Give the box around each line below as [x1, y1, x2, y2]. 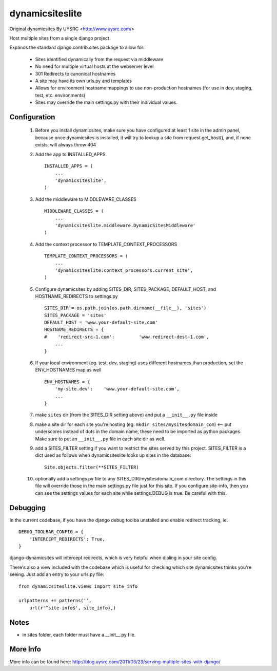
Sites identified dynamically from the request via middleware [35, 56, 164, 62]
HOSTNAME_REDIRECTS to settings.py [35, 293, 118, 299]
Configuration [9, 113, 55, 121]
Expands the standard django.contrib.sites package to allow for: [9, 44, 145, 51]
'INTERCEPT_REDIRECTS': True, [29, 536, 105, 542]
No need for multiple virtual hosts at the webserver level [35, 63, 154, 69]
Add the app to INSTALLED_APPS [35, 151, 106, 157]
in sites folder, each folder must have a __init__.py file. [22, 631, 136, 638]
